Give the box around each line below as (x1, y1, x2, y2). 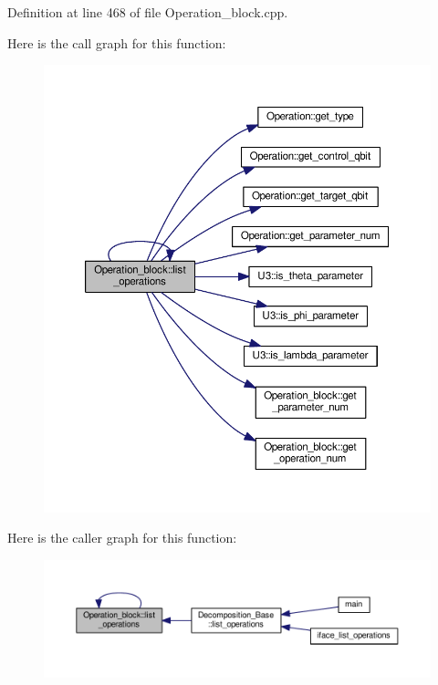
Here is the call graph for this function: (7, 33, 226, 52)
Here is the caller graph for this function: (7, 528, 237, 547)
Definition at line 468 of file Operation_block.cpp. (7, 3, 288, 21)
